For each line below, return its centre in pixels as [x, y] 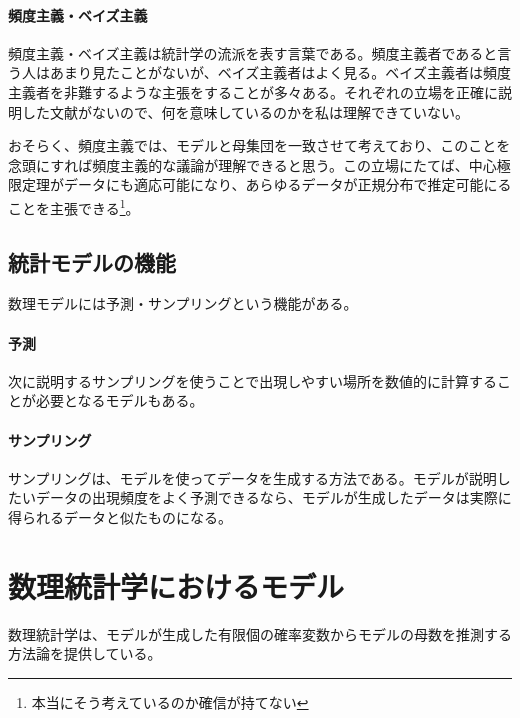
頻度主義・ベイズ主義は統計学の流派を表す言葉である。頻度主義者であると [253, 52]
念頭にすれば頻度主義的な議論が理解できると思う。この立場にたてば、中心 [252, 164]
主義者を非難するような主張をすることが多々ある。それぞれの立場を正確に [253, 91]
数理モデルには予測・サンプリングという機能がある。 [183, 303]
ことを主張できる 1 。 [74, 206]
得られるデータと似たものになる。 [120, 516]
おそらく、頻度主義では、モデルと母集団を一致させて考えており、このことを [259, 145]
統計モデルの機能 [92, 261]
